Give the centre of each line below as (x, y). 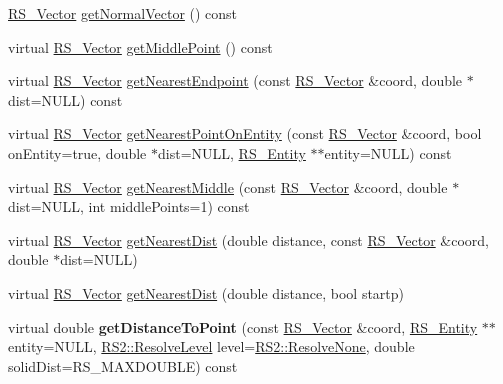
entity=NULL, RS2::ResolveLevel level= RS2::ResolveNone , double (211, 346)
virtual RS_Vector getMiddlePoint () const (140, 46)
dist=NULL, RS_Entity (232, 152)
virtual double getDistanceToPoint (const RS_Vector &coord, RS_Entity (243, 326)
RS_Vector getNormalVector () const (123, 13)
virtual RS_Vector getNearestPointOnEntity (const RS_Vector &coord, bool (245, 133)
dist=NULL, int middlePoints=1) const (129, 206)
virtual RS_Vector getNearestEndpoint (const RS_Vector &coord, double (235, 80)
